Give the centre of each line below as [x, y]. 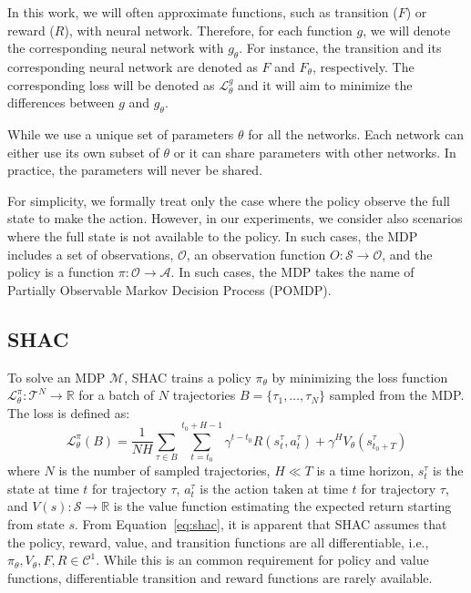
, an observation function [256, 254]
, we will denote [407, 30]
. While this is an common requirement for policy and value [262, 560]
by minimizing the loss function [360, 377]
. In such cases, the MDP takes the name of [292, 272]
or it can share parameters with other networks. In [315, 152]
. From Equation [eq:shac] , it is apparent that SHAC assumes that [261, 524]
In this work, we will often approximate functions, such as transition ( [203, 12]
